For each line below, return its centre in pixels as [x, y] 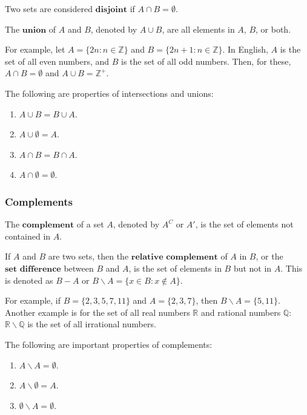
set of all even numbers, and [57, 61]
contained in [28, 236]
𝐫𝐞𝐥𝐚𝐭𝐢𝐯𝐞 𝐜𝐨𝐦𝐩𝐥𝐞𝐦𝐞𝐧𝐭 [174, 257]
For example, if [33, 300]
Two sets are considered [49, 8]
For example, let [35, 49]
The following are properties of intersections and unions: [109, 93]
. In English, [245, 49]
